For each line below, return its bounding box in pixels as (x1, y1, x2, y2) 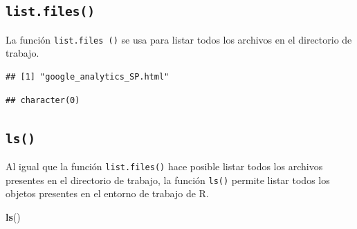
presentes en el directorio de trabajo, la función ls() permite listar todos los (6, 172, 330, 187)
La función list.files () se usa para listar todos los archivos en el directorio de (6, 32, 352, 46)
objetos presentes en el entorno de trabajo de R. (6, 186, 209, 201)
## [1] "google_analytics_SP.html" (6, 72, 170, 82)
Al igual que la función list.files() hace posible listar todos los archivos (6, 159, 323, 173)
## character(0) (6, 95, 80, 105)
